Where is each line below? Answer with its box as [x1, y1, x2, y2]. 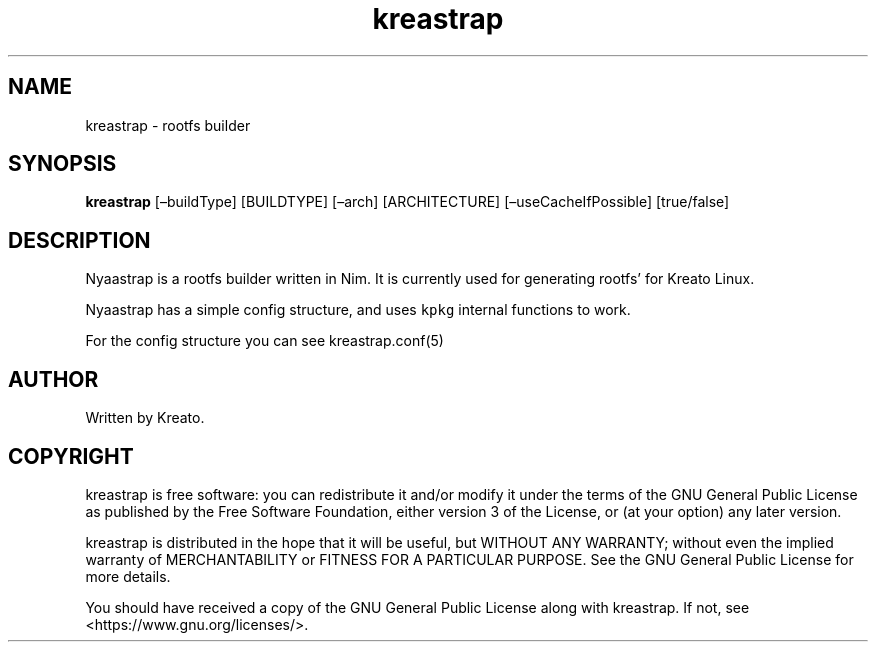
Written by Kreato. [85, 409, 205, 427]
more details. [85, 567, 171, 585]
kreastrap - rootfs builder [85, 116, 251, 134]
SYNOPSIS [8, 151, 117, 177]
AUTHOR [8, 366, 99, 392]
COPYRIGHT [8, 443, 134, 469]
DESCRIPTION [8, 227, 151, 253]
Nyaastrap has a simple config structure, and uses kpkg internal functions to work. [85, 301, 631, 319]
